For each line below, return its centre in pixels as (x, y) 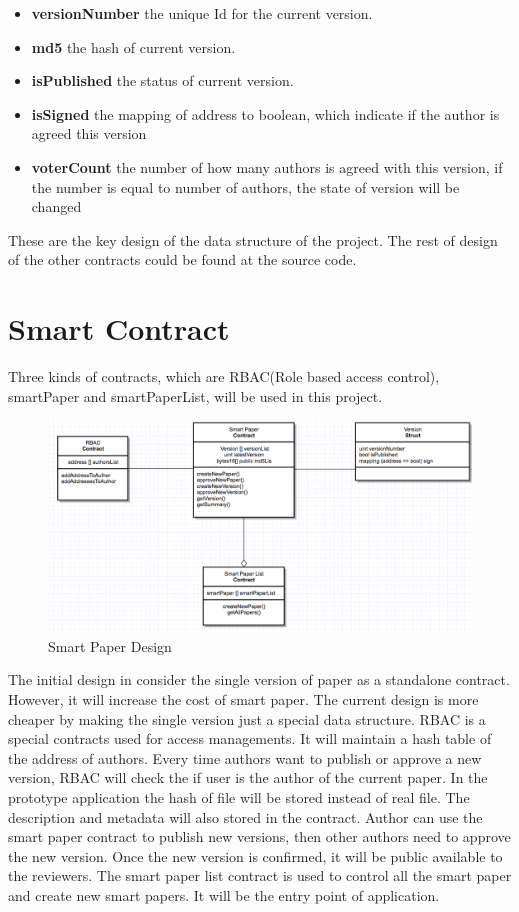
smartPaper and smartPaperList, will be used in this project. (195, 395)
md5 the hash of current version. (133, 46)
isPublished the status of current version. (162, 80)
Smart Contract (119, 328)
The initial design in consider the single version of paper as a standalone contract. (259, 679)
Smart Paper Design (110, 645)
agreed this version (89, 133)
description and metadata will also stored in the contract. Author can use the (245, 816)
